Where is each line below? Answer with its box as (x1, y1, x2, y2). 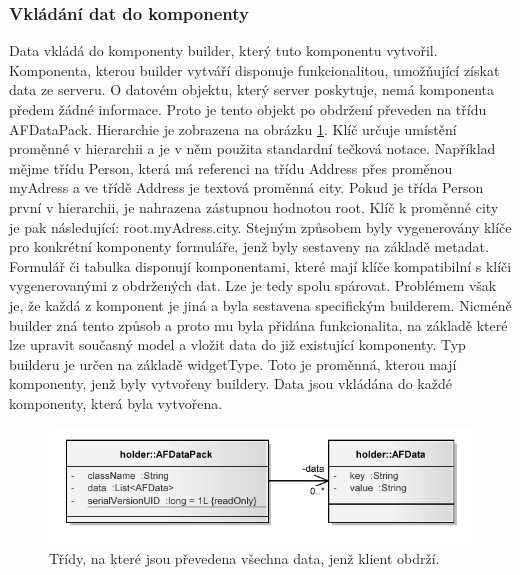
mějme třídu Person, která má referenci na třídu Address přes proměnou (9, 157, 453, 178)
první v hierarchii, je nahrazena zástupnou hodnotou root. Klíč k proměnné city (9, 196, 499, 217)
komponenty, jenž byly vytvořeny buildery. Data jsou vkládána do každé (9, 373, 452, 394)
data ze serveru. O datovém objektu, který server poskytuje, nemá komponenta (9, 79, 494, 100)
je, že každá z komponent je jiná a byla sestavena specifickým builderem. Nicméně (9, 294, 512, 315)
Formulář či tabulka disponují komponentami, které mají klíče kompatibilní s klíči (9, 255, 512, 276)
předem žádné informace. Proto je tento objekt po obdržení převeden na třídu (9, 99, 487, 119)
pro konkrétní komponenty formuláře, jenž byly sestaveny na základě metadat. (9, 236, 489, 257)
